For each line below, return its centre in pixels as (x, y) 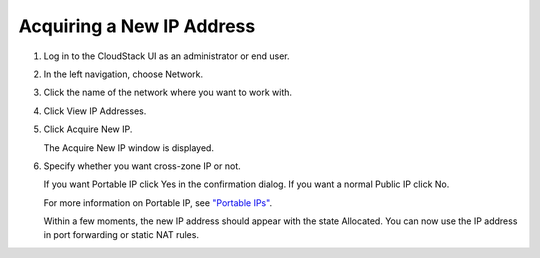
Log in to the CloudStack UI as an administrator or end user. (166, 56)
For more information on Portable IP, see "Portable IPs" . (158, 202)
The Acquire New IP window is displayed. (129, 147)
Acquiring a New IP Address (137, 26)
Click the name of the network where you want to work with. (168, 92)
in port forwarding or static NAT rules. (121, 235)
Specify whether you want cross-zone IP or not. (142, 166)
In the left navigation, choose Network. (123, 74)
